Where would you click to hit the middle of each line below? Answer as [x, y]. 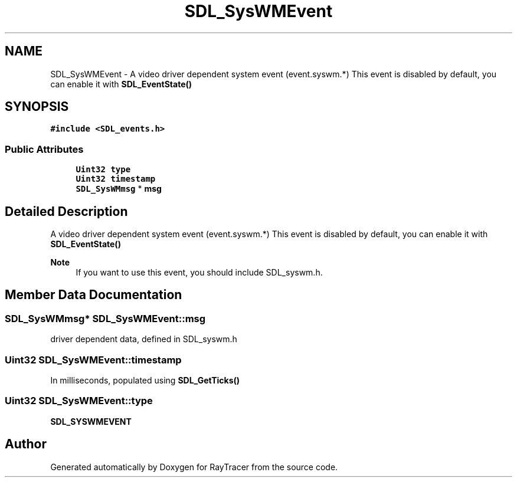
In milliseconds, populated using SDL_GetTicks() [145, 380]
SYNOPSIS [37, 107]
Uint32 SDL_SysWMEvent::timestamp [93, 360]
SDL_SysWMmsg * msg [119, 189]
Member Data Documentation [94, 295]
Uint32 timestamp [116, 179]
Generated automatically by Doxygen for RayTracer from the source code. [194, 467]
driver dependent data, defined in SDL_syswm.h [144, 339]
